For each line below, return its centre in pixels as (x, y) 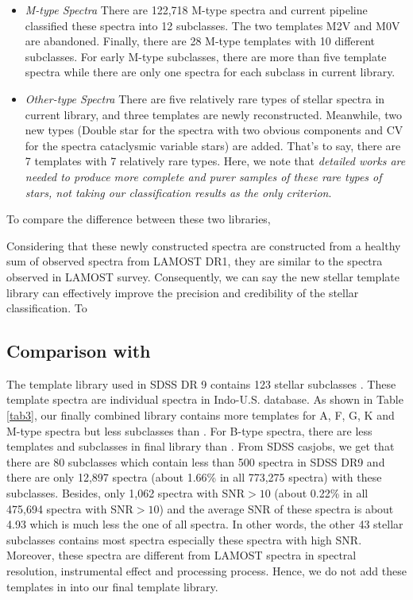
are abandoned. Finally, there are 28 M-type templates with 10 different (200, 41)
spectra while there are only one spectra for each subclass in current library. (210, 72)
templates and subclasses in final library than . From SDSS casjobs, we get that (201, 446)
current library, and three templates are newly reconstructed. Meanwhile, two (213, 114)
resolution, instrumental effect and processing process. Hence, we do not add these (206, 571)
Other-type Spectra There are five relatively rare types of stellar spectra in (205, 98)
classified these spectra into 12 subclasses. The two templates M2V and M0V (212, 25)
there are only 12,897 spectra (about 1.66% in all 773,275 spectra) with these (194, 477)
